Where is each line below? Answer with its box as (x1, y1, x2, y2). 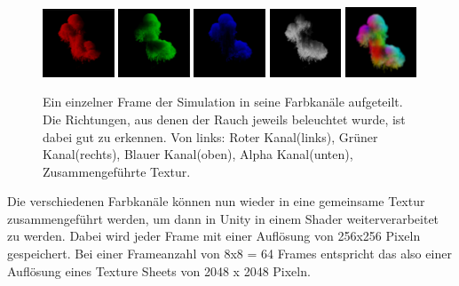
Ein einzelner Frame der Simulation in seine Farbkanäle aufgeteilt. (43, 92, 403, 111)
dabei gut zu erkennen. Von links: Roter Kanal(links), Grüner (43, 127, 378, 146)
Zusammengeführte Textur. (43, 162, 191, 180)
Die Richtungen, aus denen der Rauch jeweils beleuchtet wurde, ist (43, 109, 406, 128)
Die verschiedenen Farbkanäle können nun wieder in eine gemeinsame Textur (7, 192, 425, 211)
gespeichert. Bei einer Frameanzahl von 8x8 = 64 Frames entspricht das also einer (7, 244, 452, 263)
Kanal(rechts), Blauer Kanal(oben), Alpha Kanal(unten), (43, 145, 353, 163)
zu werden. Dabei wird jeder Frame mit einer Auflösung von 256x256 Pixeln (7, 226, 421, 245)
